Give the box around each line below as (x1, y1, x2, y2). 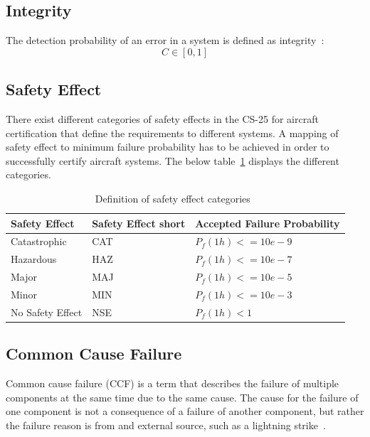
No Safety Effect (11, 304, 83, 319)
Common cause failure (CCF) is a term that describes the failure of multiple (6, 376, 339, 391)
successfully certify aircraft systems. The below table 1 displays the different (6, 153, 339, 168)
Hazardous (11, 252, 57, 266)
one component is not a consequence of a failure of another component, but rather (6, 404, 364, 419)
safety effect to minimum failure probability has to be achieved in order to (6, 139, 329, 154)
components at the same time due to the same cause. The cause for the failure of (6, 389, 359, 404)
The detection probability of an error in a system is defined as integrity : (6, 33, 324, 48)
